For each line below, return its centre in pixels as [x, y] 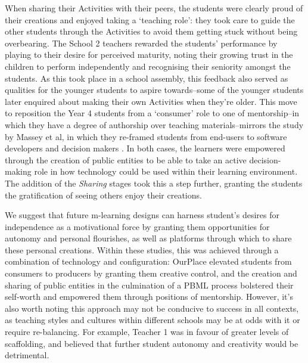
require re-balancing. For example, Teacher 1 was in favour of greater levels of [147, 332]
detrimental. [27, 355]
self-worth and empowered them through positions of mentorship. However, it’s [149, 297]
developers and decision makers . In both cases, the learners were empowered [145, 148]
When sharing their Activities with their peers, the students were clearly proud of [154, 8]
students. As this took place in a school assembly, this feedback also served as [147, 78]
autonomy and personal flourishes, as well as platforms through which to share [148, 238]
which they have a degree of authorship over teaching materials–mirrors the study [154, 124]
